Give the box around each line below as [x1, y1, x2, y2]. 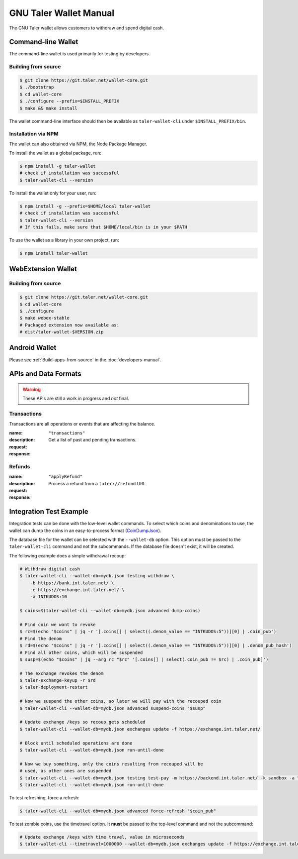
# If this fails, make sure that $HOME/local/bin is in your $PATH [19, 224, 188, 230]
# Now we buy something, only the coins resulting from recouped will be [19, 761, 203, 766]
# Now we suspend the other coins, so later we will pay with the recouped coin [19, 698, 222, 704]
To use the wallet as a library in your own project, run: [9, 237, 119, 243]
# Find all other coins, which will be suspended [19, 649, 143, 655]
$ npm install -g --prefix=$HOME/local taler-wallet [19, 203, 151, 209]
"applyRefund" [48, 474, 83, 480]
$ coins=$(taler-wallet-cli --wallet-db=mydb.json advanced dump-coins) [19, 608, 201, 614]
